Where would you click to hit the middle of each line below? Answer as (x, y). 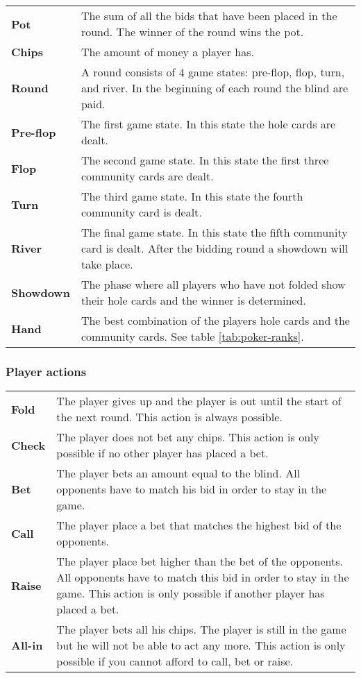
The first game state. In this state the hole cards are (208, 124)
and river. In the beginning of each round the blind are (215, 88)
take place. (107, 264)
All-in (27, 645)
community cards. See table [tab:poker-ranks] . (192, 336)
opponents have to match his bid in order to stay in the (192, 489)
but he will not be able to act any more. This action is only (201, 645)
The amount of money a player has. (167, 52)
